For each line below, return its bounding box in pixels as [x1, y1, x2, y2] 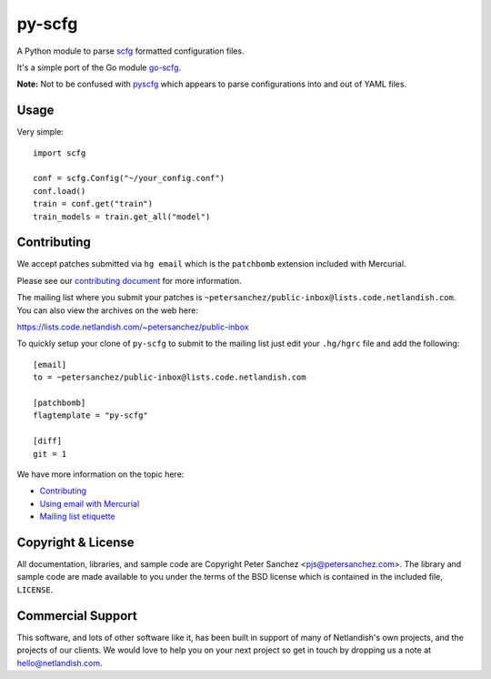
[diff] [33, 436, 63, 446]
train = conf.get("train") [33, 198, 154, 209]
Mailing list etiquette [39, 511, 115, 522]
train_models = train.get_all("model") [33, 211, 211, 222]
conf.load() [33, 186, 86, 196]
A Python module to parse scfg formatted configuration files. [16, 46, 245, 56]
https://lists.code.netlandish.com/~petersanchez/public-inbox [16, 321, 249, 332]
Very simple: [16, 127, 64, 137]
